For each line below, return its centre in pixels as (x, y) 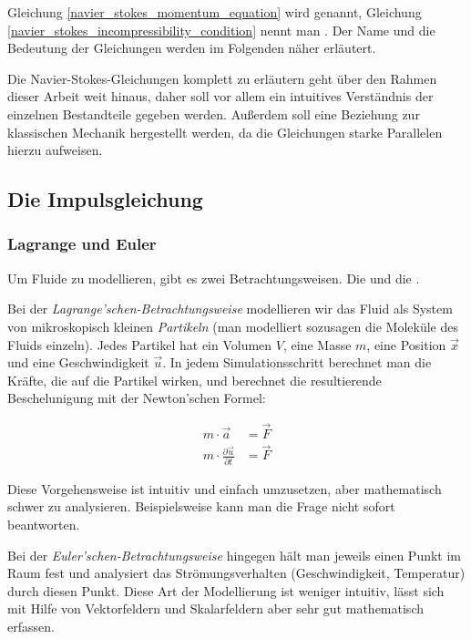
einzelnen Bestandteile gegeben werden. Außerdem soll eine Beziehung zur (214, 113)
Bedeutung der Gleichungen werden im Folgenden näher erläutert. (192, 48)
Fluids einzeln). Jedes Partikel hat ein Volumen (140, 344)
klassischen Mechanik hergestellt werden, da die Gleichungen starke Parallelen (225, 132)
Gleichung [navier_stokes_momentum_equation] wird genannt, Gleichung (215, 12)
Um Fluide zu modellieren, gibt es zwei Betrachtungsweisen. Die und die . (214, 278)
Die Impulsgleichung (105, 199)
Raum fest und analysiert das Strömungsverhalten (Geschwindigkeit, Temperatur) (236, 573)
